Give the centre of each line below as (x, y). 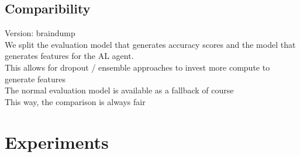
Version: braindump (40, 33)
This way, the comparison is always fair (75, 101)
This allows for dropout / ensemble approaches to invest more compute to (137, 67)
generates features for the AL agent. (69, 56)
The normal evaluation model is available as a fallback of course (119, 90)
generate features (35, 78)
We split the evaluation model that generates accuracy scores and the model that (150, 44)
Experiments (57, 142)
